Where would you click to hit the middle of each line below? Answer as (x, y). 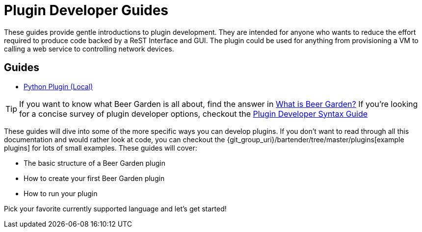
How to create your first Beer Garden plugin (94, 178)
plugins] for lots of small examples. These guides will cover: (101, 148)
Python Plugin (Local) (58, 86)
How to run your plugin (61, 193)
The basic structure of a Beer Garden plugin (94, 163)
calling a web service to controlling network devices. (89, 49)
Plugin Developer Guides (86, 10)
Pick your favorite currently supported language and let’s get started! (115, 208)
